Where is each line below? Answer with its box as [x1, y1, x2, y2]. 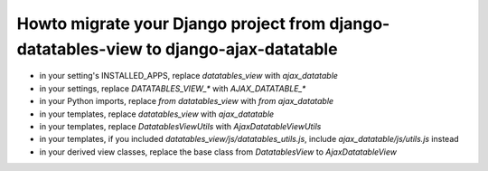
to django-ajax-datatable [145, 39, 338, 59]
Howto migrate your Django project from [16, 14, 326, 33]
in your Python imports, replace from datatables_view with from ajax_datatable [39, 96, 334, 107]
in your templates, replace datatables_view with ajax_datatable [39, 109, 275, 119]
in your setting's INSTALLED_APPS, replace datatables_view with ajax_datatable [39, 71, 339, 81]
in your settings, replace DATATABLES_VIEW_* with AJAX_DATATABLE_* [39, 82, 306, 94]
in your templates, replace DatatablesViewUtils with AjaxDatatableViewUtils [39, 120, 322, 131]
